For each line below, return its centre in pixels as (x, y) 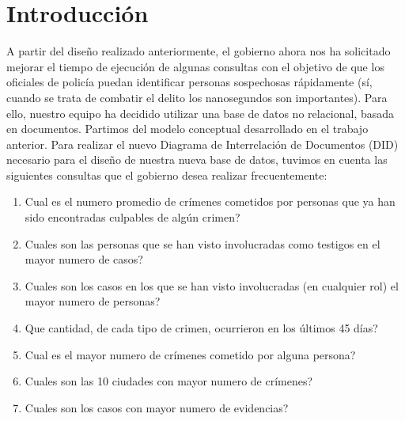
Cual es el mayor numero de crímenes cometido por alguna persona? (190, 354)
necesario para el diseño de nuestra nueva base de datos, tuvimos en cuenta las (197, 159)
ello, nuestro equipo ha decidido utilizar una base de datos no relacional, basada (201, 113)
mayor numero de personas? (93, 301)
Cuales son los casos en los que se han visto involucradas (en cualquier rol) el (212, 285)
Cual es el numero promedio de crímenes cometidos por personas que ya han (210, 201)
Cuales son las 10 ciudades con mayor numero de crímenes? (169, 381)
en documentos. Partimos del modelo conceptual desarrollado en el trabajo (187, 129)
